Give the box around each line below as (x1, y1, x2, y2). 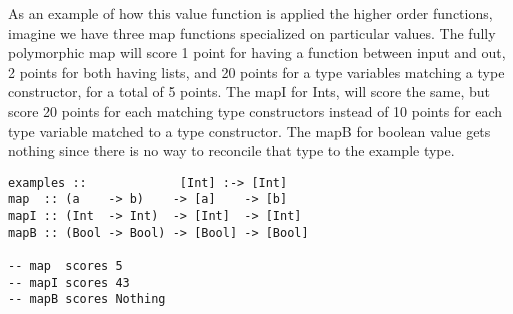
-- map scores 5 (8, 259, 123, 274)
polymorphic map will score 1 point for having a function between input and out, (8, 42, 506, 63)
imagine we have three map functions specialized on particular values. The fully (8, 22, 496, 43)
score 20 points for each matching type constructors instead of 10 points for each (8, 100, 503, 121)
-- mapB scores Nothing (8, 292, 166, 307)
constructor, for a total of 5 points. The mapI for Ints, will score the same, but (8, 81, 491, 102)
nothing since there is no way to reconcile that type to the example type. (8, 140, 455, 161)
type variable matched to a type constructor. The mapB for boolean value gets (8, 120, 491, 141)
